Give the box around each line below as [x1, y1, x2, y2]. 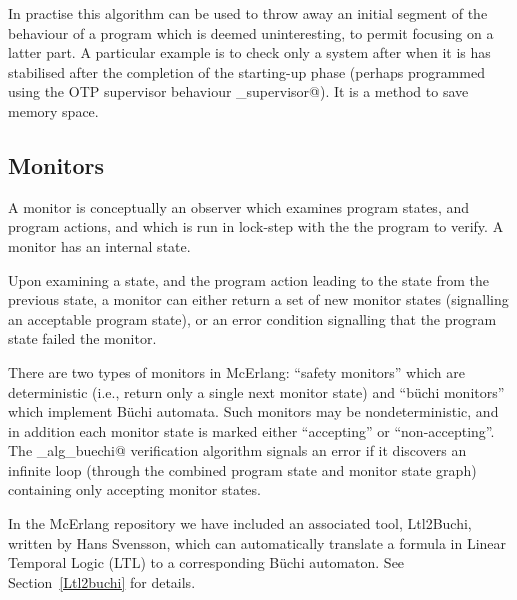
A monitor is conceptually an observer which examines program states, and [8, 196, 470, 217]
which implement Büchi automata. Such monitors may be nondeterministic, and [8, 401, 499, 422]
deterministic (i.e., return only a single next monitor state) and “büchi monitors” [8, 381, 505, 402]
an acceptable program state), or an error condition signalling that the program [8, 308, 497, 329]
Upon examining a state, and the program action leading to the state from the [8, 269, 489, 290]
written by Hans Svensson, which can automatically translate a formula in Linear [8, 532, 507, 553]
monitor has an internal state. [8, 235, 191, 256]
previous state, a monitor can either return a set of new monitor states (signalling [8, 289, 509, 310]
